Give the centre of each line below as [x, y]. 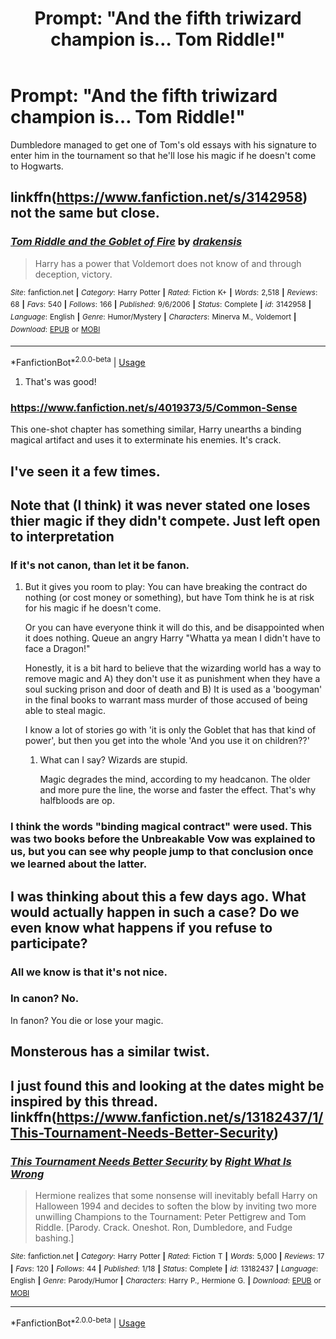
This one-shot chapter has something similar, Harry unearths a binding [156, 429]
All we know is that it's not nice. [89, 972]
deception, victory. [73, 274]
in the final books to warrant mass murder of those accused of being [166, 700]
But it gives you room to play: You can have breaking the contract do [166, 587]
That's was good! [60, 381]
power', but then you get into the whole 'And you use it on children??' [167, 741]
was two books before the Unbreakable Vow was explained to [163, 839]
